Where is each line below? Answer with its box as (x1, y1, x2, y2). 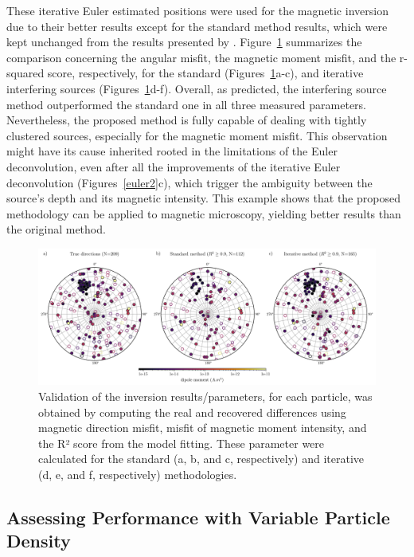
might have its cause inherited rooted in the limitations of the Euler (6, 143, 338, 159)
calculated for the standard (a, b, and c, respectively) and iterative (38, 450, 365, 467)
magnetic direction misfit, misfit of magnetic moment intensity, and (38, 419, 367, 436)
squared (6, 65, 45, 81)
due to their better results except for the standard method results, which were (6, 18, 388, 34)
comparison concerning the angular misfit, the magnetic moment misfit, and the (6, 49, 396, 65)
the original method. (6, 221, 106, 237)
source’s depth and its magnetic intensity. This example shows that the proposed (6, 190, 400, 206)
